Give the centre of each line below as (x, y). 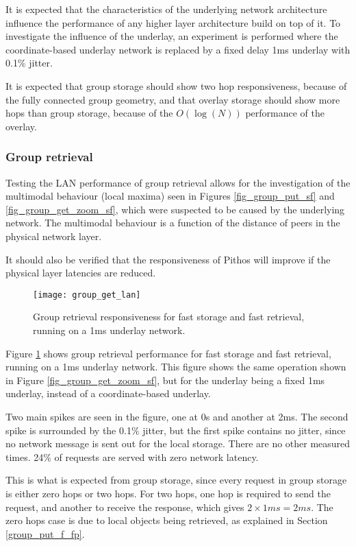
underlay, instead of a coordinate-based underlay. (108, 393)
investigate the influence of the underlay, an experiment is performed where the (172, 36)
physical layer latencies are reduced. (81, 273)
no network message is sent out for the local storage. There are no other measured (178, 443)
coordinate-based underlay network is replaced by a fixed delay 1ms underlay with (178, 49)
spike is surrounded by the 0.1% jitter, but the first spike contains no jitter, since (176, 430)
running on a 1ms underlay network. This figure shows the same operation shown (176, 367)
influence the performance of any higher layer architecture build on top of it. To (173, 22)
